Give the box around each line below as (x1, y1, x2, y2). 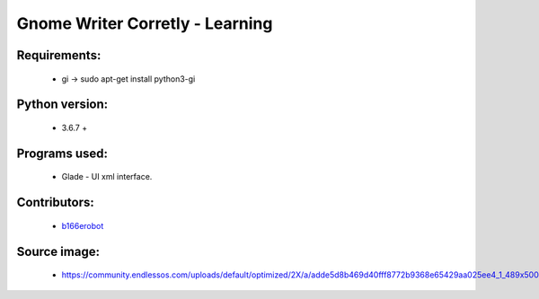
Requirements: (16, 48, 102, 63)
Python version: (16, 97, 109, 112)
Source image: (16, 243, 101, 259)
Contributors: (16, 195, 94, 210)
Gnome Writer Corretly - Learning (16, 13, 273, 33)
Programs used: (16, 145, 108, 161)
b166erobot (61, 220, 104, 231)
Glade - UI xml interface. (61, 171, 153, 182)
